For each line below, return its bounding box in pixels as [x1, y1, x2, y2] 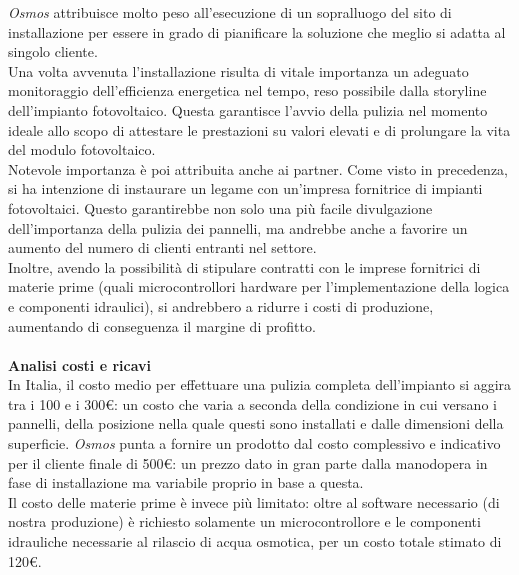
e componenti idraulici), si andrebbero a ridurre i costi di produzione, [8, 295, 434, 316]
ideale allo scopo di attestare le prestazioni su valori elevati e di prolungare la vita [8, 119, 511, 140]
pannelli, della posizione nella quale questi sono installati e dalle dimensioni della [8, 413, 504, 434]
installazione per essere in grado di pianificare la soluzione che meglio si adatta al [8, 21, 506, 42]
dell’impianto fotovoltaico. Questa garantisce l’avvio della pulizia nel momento [8, 99, 488, 120]
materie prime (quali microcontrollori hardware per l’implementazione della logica [8, 276, 510, 297]
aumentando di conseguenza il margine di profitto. [8, 315, 316, 336]
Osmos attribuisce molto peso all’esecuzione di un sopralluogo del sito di [8, 2, 452, 22]
